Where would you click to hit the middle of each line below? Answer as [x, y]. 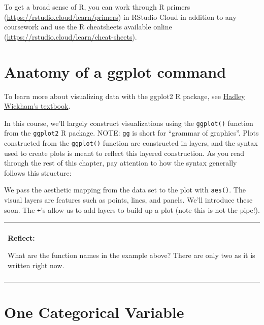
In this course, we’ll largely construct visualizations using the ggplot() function [129, 123]
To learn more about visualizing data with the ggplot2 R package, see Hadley [125, 96]
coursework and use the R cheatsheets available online [88, 27]
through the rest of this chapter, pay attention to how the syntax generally [121, 163]
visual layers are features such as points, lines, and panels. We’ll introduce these [128, 200]
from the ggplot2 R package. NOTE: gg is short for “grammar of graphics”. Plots [131, 133]
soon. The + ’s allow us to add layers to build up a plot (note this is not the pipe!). [132, 209]
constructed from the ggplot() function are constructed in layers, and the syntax [131, 143]
